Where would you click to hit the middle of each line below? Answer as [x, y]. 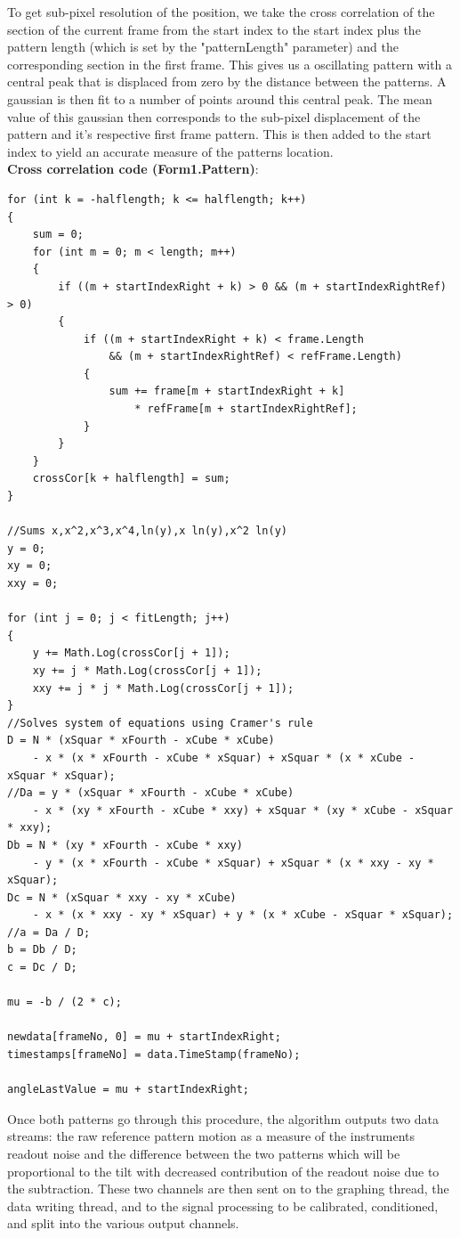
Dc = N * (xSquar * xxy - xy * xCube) [122, 897]
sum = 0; [58, 235]
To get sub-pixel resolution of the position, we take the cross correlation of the [221, 12]
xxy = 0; [33, 583]
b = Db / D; [42, 950]
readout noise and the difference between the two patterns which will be [204, 1153]
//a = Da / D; [49, 932]
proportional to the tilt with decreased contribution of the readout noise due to [223, 1171]
